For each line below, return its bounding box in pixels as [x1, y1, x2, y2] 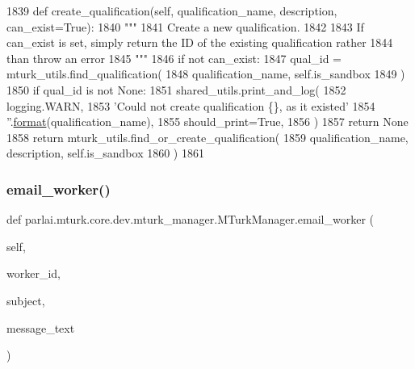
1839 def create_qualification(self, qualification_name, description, [6, 2, 337, 19]
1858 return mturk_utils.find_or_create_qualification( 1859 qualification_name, [6, 128, 409, 145]
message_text [6, 319, 75, 336]
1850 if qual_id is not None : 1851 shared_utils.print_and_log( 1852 [6, 81, 346, 98]
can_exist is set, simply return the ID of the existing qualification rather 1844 [6, 34, 393, 51]
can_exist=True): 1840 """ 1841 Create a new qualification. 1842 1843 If [6, 18, 364, 35]
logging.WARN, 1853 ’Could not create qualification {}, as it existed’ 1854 [6, 97, 375, 114]
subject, [6, 291, 45, 308]
